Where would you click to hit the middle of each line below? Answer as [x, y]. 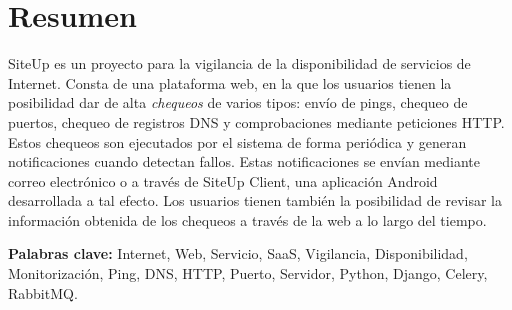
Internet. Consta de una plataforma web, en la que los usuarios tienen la [230, 82]
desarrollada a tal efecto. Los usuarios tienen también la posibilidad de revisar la [255, 200]
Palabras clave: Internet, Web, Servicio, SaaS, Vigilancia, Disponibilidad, [238, 253]
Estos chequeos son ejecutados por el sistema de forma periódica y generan [237, 141]
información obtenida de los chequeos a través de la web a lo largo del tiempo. [247, 219]
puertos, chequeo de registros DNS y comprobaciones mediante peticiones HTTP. [256, 121]
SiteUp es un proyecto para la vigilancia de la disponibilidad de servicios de [239, 63]
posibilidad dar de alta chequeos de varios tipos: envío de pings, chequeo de [238, 102]
